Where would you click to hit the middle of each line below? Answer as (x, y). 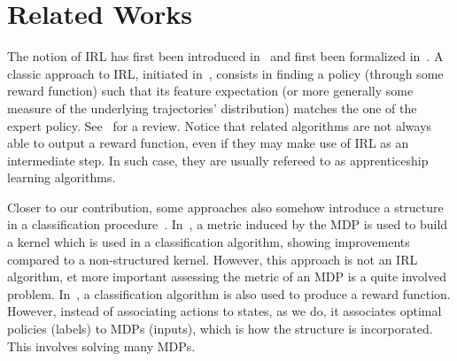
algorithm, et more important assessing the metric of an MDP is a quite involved (227, 277)
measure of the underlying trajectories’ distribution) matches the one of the (212, 108)
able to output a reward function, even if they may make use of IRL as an (208, 143)
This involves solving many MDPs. (101, 346)
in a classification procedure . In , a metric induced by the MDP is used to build (228, 224)
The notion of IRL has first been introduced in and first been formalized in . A (225, 56)
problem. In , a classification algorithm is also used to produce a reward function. (229, 293)
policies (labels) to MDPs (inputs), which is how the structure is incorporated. (220, 329)
